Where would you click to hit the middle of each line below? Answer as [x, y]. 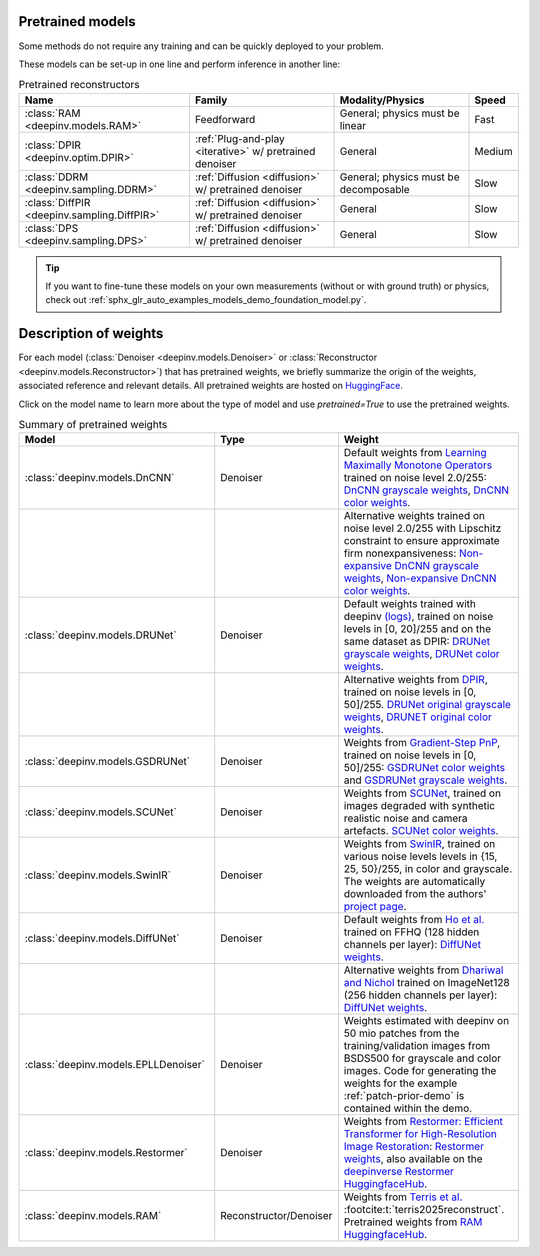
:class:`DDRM [56, 177]
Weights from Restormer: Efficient [423, 1122]
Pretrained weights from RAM [413, 1222]
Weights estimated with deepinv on [426, 1021]
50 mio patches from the [401, 1033]
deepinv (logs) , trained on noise [418, 617]
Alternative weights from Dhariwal [423, 970]
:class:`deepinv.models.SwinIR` [98, 875]
